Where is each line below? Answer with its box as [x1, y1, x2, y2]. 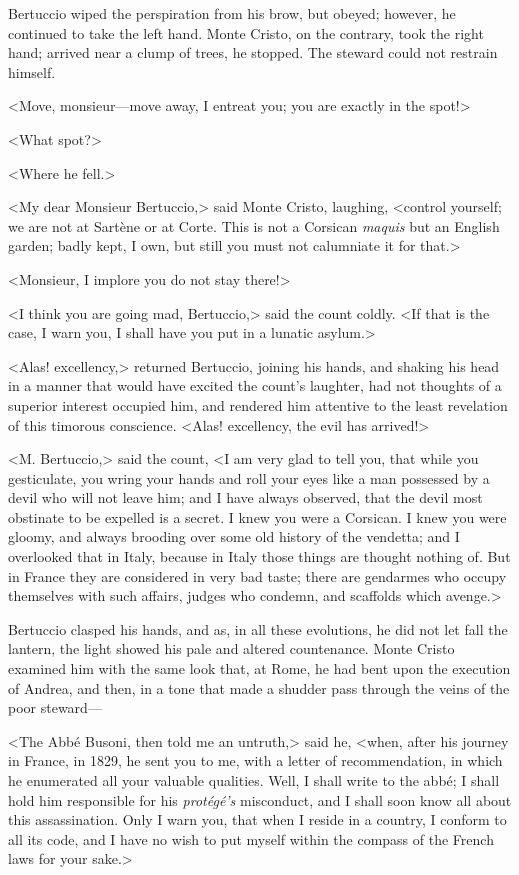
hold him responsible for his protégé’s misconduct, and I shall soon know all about [8, 789, 512, 810]
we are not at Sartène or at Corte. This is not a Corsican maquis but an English [8, 215, 500, 236]
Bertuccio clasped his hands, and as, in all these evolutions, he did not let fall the [8, 618, 508, 639]
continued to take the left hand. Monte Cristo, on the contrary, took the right [8, 22, 484, 43]
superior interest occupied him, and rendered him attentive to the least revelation [8, 394, 508, 415]
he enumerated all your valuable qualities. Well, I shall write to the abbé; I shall [8, 770, 500, 790]
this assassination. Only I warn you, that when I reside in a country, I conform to [8, 809, 507, 830]
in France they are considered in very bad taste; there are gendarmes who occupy [8, 565, 507, 586]
